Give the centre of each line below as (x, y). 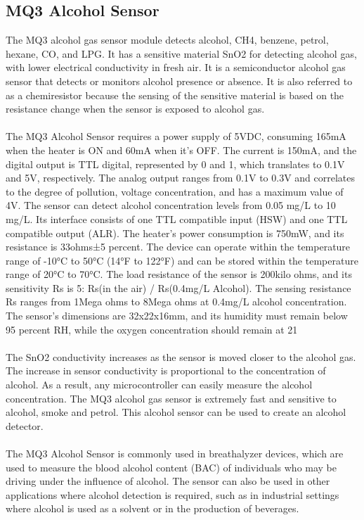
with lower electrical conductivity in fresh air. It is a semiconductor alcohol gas (176, 67)
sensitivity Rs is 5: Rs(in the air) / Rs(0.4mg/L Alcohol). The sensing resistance (178, 287)
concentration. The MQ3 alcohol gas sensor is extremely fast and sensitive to (171, 398)
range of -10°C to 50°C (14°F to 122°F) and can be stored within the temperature (182, 260)
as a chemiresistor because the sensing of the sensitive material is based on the (175, 95)
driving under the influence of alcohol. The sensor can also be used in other (168, 481)
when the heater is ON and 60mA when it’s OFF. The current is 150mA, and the (181, 150)
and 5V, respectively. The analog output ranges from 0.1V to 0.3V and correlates (181, 178)
